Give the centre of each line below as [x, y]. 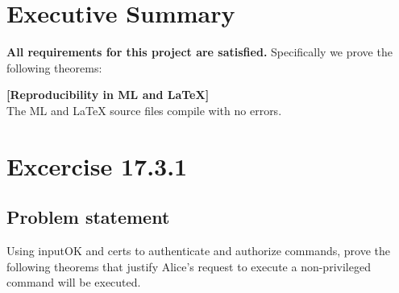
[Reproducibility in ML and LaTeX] [108, 95]
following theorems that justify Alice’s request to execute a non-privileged [189, 266]
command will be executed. [74, 282]
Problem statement [88, 217]
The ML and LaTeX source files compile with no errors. [144, 110]
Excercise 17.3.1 [97, 165]
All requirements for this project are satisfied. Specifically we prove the [199, 52]
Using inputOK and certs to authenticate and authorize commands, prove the [198, 251]
